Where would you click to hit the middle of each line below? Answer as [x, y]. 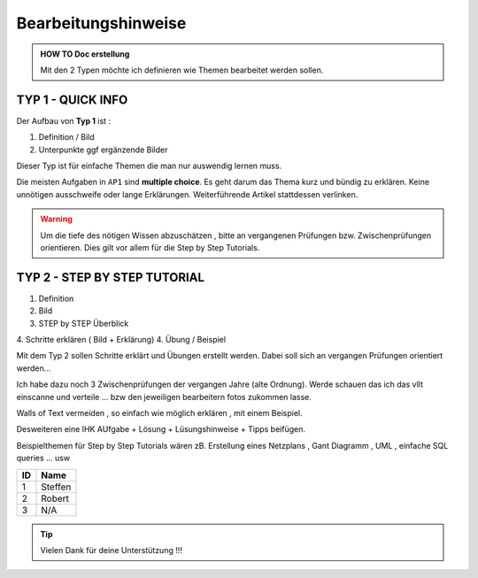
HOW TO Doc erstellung [85, 54]
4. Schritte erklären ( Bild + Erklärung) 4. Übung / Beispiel [121, 340]
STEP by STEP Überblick [84, 323]
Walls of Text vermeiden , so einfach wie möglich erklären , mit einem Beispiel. [159, 413]
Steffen [56, 487]
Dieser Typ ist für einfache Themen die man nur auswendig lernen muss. [149, 166]
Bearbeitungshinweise [101, 23]
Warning [56, 219]
